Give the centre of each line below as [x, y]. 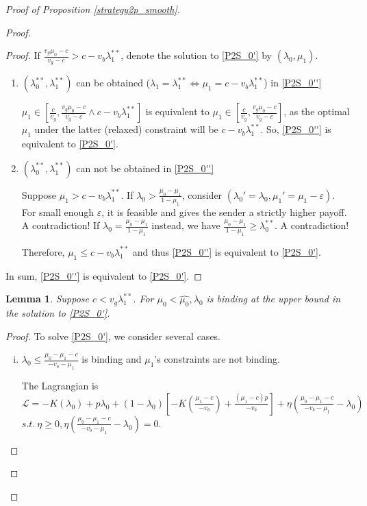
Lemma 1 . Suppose [48, 299]
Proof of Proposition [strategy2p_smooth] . [93, 9]
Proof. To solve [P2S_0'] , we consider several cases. [113, 336]
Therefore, [43, 251]
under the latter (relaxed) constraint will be [126, 129]
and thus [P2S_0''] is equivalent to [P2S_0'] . [227, 251]
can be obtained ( [113, 83]
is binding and [112, 359]
